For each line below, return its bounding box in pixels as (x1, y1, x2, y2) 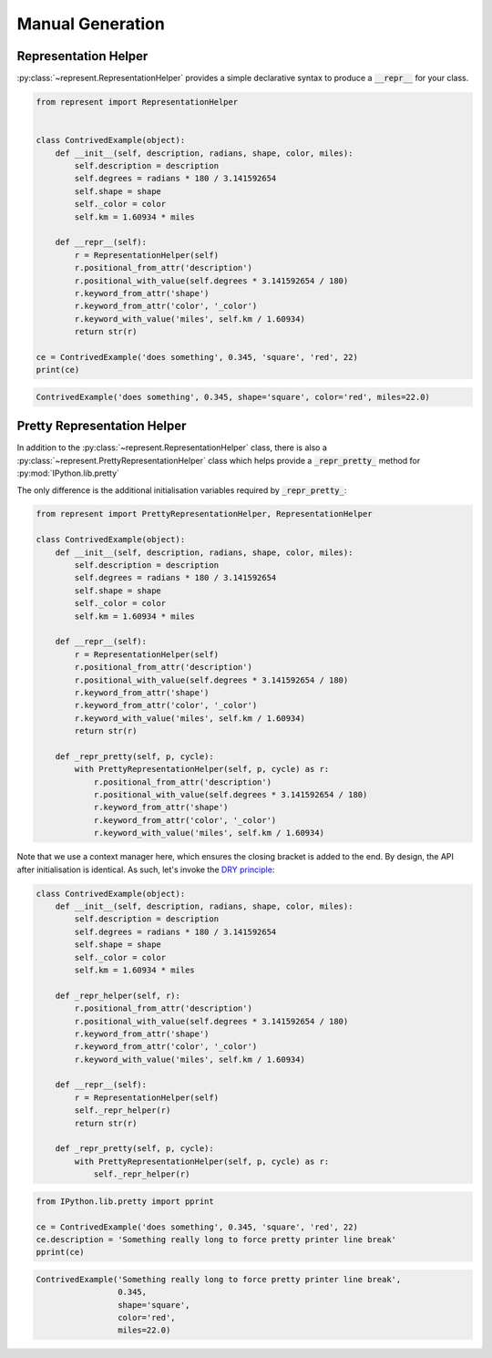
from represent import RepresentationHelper (36, 97, 239, 108)
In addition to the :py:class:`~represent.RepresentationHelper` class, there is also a (16, 442, 327, 453)
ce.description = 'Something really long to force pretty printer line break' (36, 1234, 396, 1244)
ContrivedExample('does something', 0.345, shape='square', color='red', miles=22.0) (36, 392, 430, 402)
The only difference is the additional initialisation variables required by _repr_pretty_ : (16, 484, 347, 496)
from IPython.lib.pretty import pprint (36, 1196, 214, 1207)
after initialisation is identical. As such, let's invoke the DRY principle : (16, 864, 275, 875)
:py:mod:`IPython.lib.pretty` (16, 468, 120, 478)
